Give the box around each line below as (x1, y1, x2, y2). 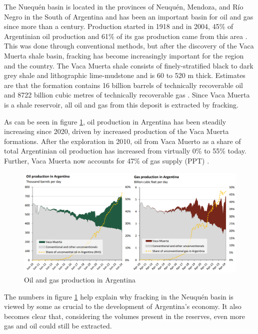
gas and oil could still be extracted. (4, 320, 112, 331)
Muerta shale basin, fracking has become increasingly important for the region (4, 50, 244, 60)
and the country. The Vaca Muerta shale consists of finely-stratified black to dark (4, 60, 253, 70)
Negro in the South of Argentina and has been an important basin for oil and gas (4, 11, 253, 21)
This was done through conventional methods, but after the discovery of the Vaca (4, 40, 254, 51)
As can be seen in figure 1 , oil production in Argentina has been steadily (4, 116, 226, 126)
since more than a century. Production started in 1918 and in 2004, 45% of (4, 21, 233, 31)
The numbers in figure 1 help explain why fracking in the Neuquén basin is (4, 291, 233, 301)
